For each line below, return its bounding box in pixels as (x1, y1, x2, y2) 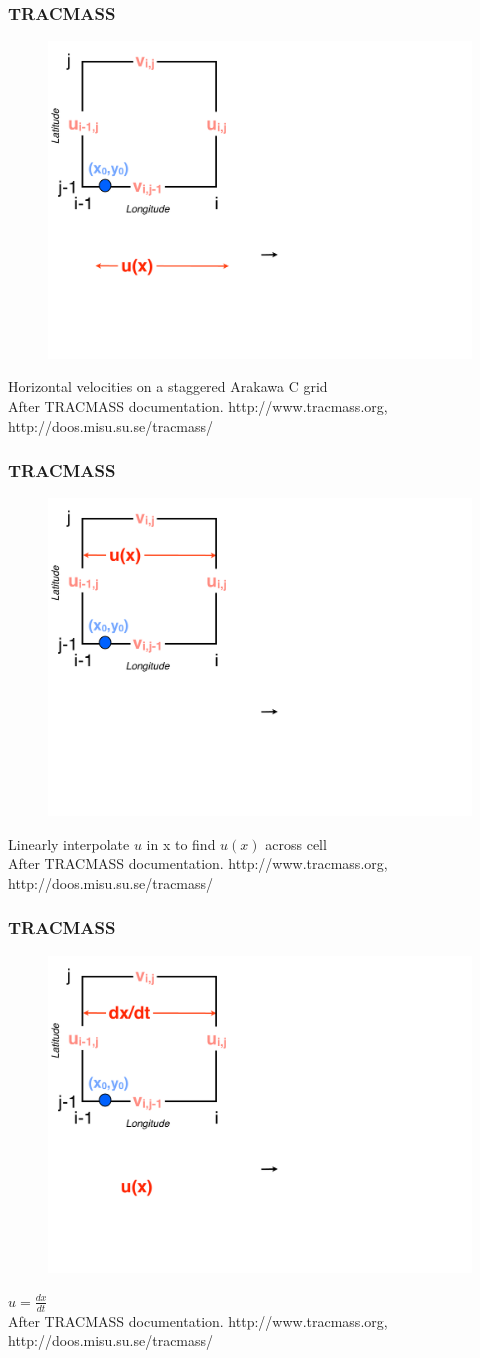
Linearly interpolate (8, 833, 130, 854)
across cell (265, 833, 327, 854)
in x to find (146, 833, 216, 854)
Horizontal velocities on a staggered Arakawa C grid (8, 376, 328, 397)
